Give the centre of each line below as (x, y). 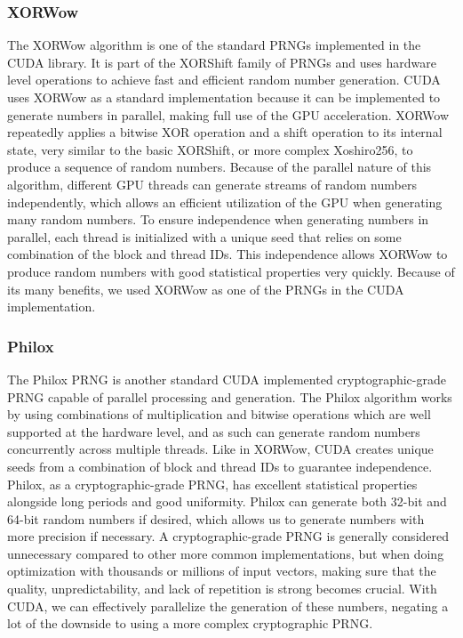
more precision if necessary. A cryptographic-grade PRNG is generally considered (228, 536)
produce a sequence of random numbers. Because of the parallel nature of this (220, 167)
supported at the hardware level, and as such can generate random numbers (214, 431)
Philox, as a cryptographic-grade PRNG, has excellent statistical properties (212, 484)
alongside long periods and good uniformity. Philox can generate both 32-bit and (227, 501)
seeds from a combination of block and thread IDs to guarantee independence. (220, 466)
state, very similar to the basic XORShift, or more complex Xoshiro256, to (210, 149)
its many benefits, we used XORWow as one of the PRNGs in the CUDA (206, 289)
